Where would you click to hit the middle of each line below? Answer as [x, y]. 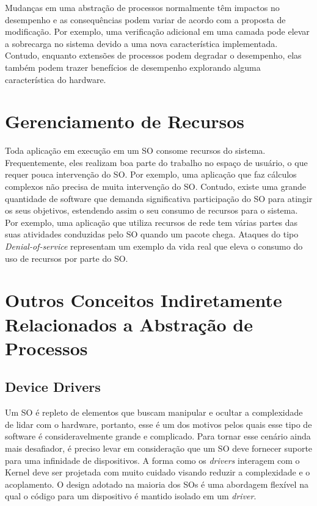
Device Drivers [53, 387]
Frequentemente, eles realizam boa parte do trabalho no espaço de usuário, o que [156, 162]
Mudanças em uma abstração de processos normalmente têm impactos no [142, 7]
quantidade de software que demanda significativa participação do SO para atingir [159, 198]
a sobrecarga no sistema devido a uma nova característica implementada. [141, 43]
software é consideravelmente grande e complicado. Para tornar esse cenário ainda [158, 436]
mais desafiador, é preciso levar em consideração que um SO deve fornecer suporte [159, 448]
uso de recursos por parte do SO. [67, 258]
